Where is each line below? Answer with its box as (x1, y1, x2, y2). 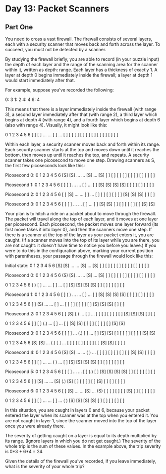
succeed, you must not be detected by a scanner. (5, 47, 107, 52)
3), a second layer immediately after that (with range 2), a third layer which (5, 111, 158, 117)
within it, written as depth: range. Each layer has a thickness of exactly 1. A (5, 67, 158, 73)
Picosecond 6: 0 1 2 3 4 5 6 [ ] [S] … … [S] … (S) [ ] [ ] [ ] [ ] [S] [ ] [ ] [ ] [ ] (5, 388, 155, 393)
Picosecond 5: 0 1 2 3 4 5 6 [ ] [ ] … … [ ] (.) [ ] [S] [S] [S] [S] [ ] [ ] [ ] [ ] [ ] (5, 369, 156, 375)
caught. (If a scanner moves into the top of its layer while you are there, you (5, 237, 160, 243)
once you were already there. (5, 423, 65, 429)
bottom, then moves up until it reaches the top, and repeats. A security (5, 152, 150, 158)
